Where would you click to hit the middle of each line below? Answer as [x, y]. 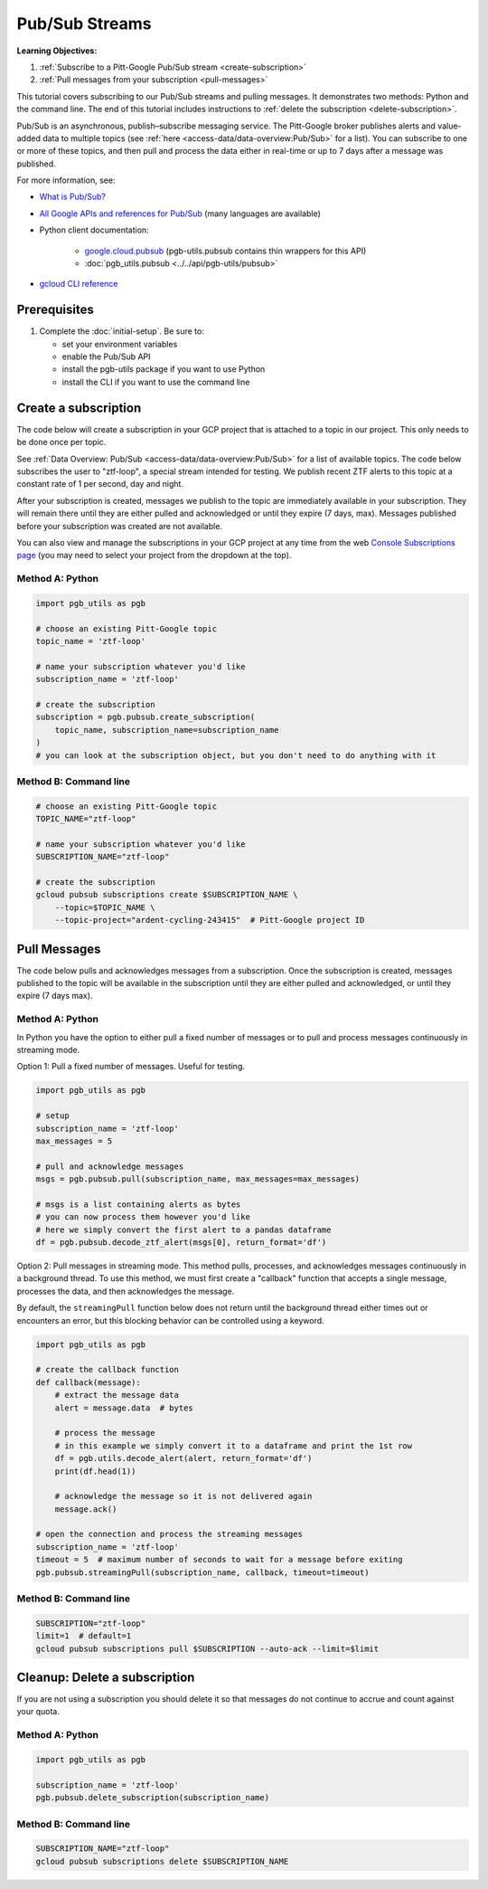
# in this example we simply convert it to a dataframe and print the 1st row [234, 1446]
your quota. [38, 1712]
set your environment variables [120, 344]
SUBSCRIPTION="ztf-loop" [91, 1623]
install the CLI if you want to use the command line [156, 382]
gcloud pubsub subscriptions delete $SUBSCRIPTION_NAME [162, 1861]
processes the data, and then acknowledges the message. [126, 1291]
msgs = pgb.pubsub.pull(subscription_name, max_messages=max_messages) [198, 1179]
